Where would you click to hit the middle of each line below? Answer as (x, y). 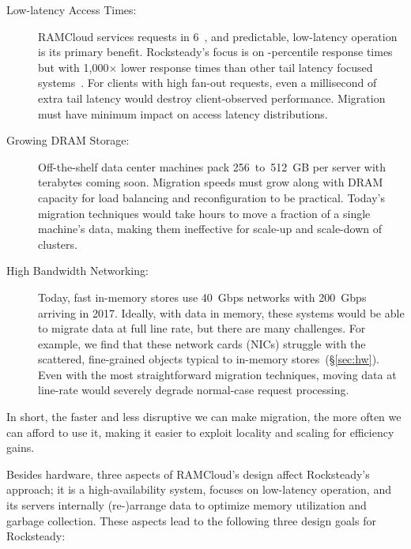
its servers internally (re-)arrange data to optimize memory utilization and (187, 505)
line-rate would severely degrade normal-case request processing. (194, 390)
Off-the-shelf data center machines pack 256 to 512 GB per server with (212, 166)
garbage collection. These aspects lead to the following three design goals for (191, 520)
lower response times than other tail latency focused (247, 67)
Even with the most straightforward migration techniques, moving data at (217, 374)
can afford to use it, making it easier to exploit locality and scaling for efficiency (200, 432)
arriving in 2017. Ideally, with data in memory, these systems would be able (221, 312)
